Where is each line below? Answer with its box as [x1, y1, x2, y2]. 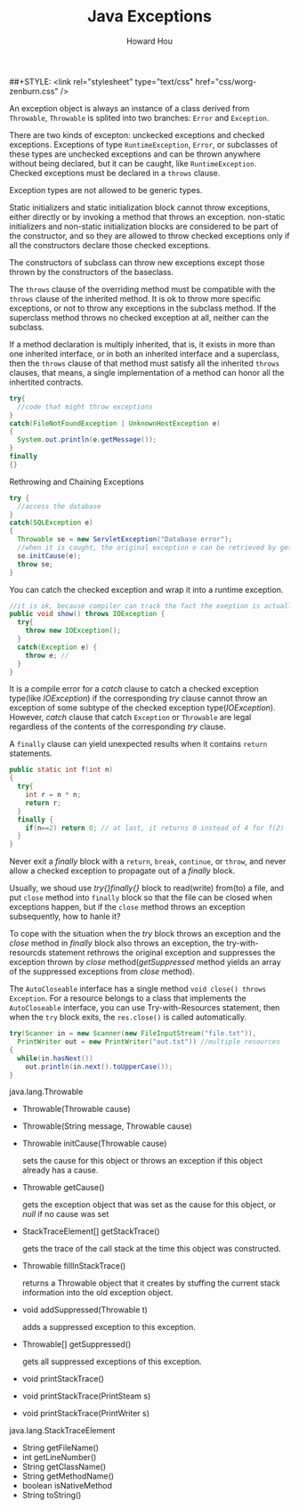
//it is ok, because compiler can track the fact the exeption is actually [9, 601, 296, 611]
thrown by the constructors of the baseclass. [9, 266, 174, 277]
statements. [9, 748, 53, 759]
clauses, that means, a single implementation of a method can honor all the [9, 367, 285, 377]
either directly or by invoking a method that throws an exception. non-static [9, 211, 286, 222]
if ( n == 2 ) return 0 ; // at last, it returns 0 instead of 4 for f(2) [25, 823, 285, 832]
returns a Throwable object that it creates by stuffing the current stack [21, 1278, 280, 1288]
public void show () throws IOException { [9, 610, 166, 619]
